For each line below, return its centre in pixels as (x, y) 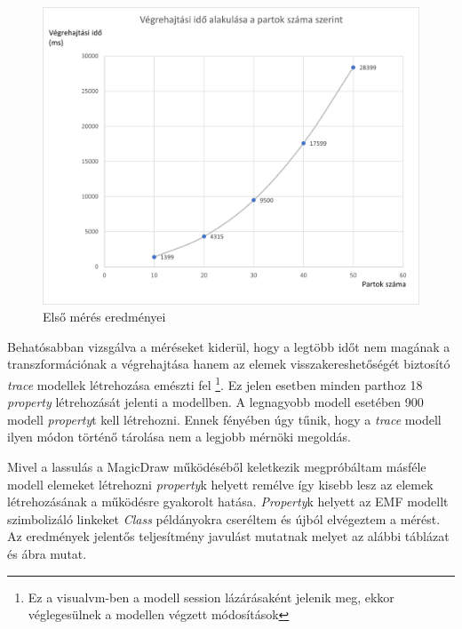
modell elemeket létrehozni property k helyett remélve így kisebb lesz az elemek (220, 484)
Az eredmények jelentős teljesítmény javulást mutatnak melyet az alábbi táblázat (228, 536)
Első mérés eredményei (104, 317)
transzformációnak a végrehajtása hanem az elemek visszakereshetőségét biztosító (229, 364)
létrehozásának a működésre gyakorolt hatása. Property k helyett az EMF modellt (228, 502)
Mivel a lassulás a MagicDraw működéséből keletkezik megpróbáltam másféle (217, 466)
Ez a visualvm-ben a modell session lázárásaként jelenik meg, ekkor (211, 597)
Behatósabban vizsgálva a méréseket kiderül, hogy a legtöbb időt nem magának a (229, 346)
